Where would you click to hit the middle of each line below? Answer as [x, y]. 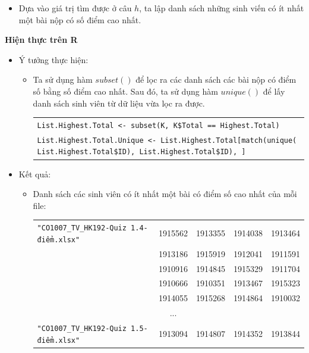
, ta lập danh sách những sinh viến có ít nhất [222, 8]
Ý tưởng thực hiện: [53, 59]
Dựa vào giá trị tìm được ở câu [75, 8]
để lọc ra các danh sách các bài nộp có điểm [216, 79]
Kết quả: [35, 174]
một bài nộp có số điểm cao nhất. [80, 19]
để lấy [274, 91]
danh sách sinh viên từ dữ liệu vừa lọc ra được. [119, 103]
